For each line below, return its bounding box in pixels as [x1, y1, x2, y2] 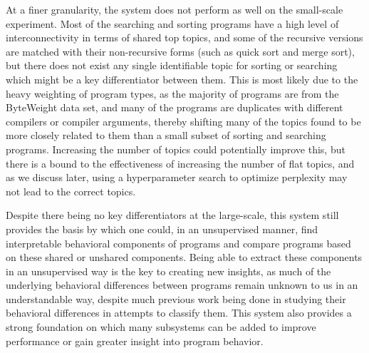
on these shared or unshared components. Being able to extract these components [6, 250, 363, 265]
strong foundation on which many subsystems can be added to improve [6, 319, 316, 334]
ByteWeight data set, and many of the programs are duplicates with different [6, 100, 343, 115]
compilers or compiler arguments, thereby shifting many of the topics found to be [6, 113, 361, 128]
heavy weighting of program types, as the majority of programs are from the [6, 86, 339, 101]
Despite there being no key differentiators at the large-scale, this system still [6, 208, 339, 222]
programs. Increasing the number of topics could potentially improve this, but [6, 141, 345, 156]
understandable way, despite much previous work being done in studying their [6, 291, 346, 306]
